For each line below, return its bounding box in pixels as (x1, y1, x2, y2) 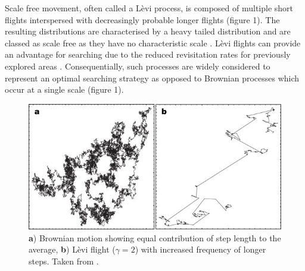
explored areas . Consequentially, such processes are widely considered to (5, 59, 270, 72)
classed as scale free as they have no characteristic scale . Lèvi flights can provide (5, 36, 301, 49)
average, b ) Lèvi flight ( (29, 243, 116, 256)
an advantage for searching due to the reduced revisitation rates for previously (5, 48, 291, 61)
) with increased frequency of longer (135, 243, 266, 256)
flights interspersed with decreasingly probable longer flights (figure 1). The (5, 13, 280, 26)
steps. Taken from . (29, 254, 99, 267)
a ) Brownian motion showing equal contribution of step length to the (29, 231, 281, 244)
